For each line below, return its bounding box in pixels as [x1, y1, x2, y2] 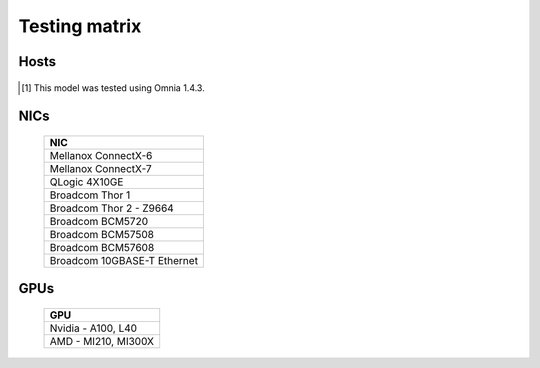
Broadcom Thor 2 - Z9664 [49, 201, 174, 215]
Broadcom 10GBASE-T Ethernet [49, 253, 199, 267]
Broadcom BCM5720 [49, 214, 149, 228]
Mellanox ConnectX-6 [49, 148, 153, 162]
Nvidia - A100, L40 [49, 321, 138, 335]
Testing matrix [18, 15, 142, 37]
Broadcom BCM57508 [49, 227, 155, 241]
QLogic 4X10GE [49, 175, 124, 189]
